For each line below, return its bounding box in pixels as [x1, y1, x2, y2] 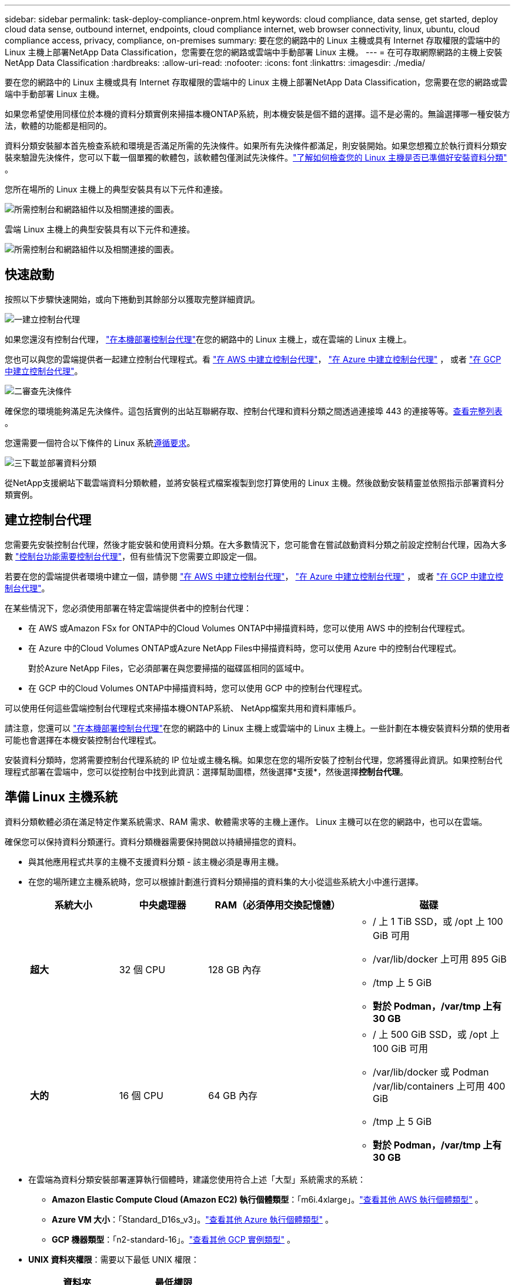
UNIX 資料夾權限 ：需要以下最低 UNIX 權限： [28, 1254, 199, 1264]
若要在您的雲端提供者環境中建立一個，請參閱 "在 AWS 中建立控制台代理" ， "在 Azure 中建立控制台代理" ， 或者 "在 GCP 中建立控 [5, 571, 504, 581]
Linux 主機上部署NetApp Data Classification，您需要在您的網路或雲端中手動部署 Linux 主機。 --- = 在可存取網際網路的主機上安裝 [5, 47, 503, 57]
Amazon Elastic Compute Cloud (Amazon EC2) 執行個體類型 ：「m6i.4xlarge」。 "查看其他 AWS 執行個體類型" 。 [52, 1194, 483, 1204]
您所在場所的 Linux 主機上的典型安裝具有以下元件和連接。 [5, 184, 228, 194]
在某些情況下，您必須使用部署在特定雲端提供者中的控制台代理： [5, 602, 252, 613]
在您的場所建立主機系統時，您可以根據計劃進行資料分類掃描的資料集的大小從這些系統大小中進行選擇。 [28, 876, 423, 887]
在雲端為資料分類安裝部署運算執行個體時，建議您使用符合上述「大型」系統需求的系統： [28, 1174, 366, 1184]
